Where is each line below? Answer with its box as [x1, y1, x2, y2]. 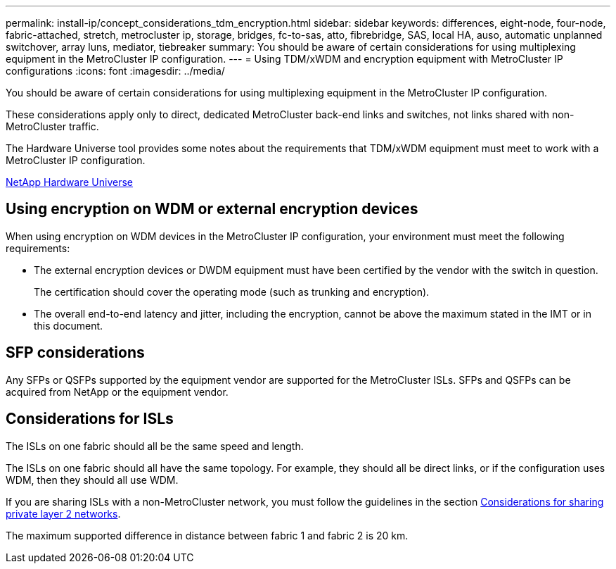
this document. [34, 319, 103, 332]
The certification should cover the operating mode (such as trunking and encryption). [34, 285, 430, 298]
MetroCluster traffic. [6, 120, 99, 132]
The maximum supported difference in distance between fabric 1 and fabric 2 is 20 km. [6, 529, 409, 542]
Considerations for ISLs [6, 410, 174, 428]
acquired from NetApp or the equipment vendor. [6, 385, 229, 398]
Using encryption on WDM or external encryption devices [6, 200, 418, 218]
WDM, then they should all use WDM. [6, 473, 179, 486]
